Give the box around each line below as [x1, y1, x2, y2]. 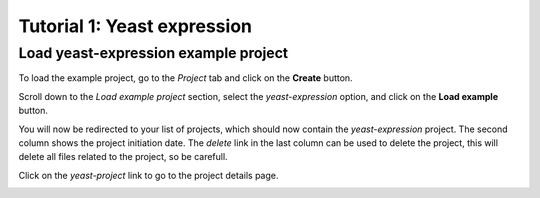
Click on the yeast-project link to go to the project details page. [18, 169, 279, 181]
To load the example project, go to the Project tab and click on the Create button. [18, 72, 354, 84]
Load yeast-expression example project [18, 44, 289, 62]
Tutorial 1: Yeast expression [18, 15, 252, 37]
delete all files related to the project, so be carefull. [18, 151, 229, 163]
